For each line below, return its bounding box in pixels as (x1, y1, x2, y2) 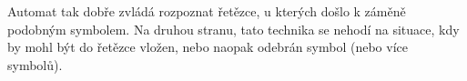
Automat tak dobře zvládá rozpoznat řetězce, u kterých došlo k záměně (7, 2, 406, 20)
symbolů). (7, 55, 63, 74)
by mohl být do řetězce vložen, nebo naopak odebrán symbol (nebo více (7, 37, 408, 56)
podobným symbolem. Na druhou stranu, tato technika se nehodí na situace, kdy (7, 19, 460, 38)
